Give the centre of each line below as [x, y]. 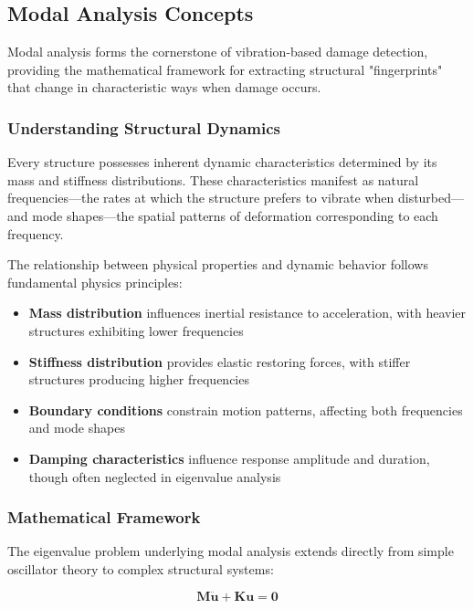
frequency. [36, 233]
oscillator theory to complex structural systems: [141, 568]
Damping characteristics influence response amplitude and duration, [229, 458]
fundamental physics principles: [95, 282]
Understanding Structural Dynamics [144, 127]
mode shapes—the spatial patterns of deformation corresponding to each [235, 215]
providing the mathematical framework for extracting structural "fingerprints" [225, 69]
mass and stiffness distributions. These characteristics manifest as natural [213, 179]
